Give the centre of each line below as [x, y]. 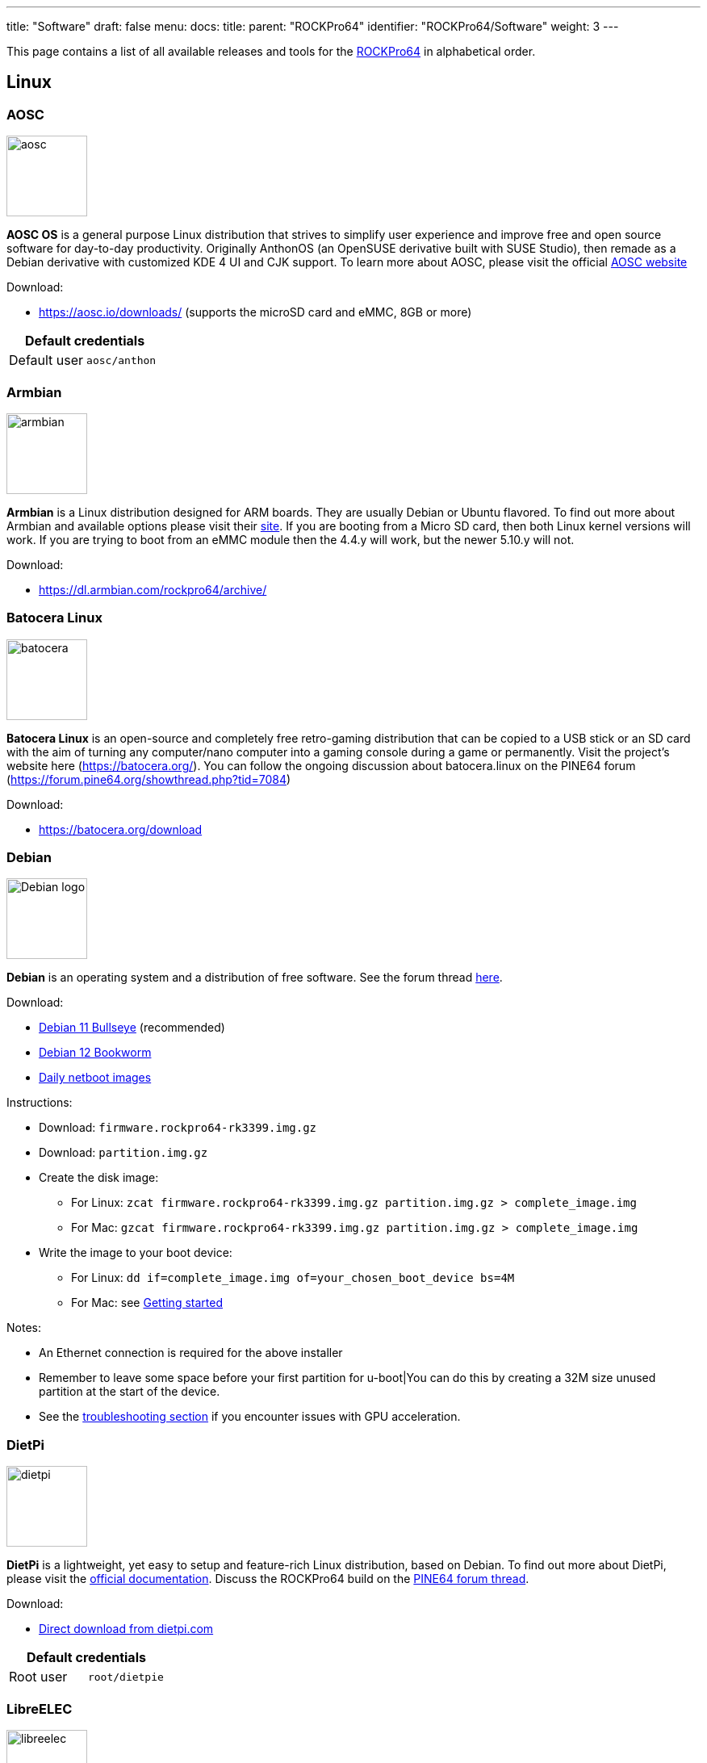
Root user [38, 1677]
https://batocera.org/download [121, 829]
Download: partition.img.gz [123, 1153]
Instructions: [40, 1103]
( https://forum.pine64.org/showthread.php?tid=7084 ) [149, 779]
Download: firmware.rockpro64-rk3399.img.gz [178, 1128]
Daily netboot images [95, 1078]
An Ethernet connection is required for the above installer [191, 1353]
